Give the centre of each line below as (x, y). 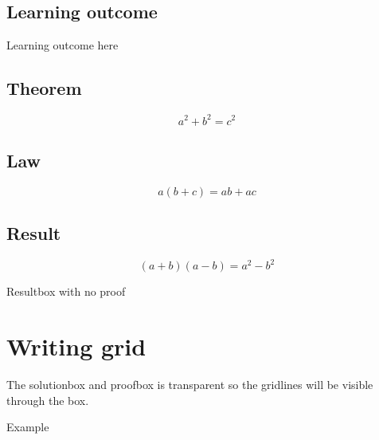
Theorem (44, 88)
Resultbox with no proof (66, 291)
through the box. (48, 400)
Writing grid (76, 346)
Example (28, 427)
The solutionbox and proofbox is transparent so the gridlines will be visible (190, 385)
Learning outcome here (63, 45)
